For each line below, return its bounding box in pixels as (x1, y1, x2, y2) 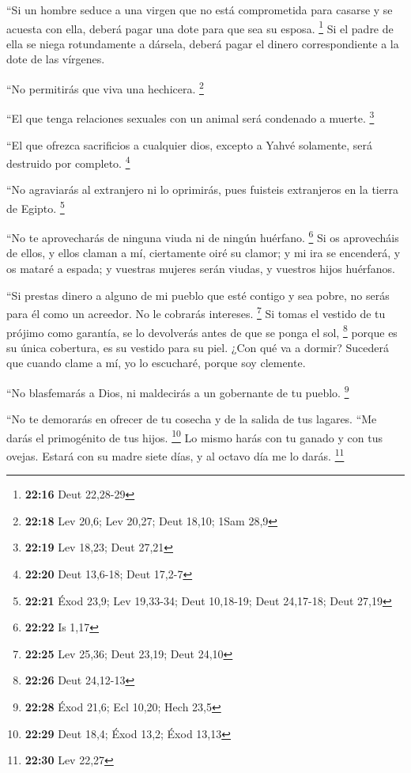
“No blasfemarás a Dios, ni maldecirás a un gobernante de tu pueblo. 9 (6, 381, 349, 400)
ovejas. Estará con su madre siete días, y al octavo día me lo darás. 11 (6, 445, 345, 464)
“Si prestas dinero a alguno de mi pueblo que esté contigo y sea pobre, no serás (6, 286, 390, 303)
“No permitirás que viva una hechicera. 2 (6, 78, 204, 97)
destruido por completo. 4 (6, 153, 130, 171)
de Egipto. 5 (6, 197, 65, 216)
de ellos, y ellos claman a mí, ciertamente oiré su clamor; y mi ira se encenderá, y (6, 244, 401, 261)
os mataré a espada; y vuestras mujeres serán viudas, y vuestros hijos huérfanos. (6, 260, 395, 277)
